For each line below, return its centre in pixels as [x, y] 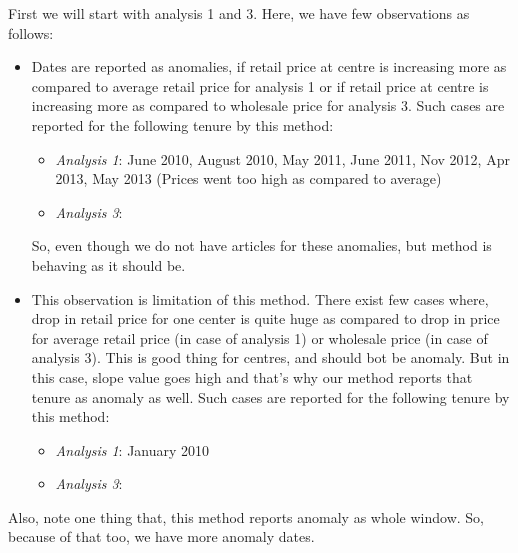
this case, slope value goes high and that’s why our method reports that [252, 376]
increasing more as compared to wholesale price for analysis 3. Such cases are [268, 105]
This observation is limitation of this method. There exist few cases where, [260, 298]
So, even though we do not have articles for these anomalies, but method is [261, 245]
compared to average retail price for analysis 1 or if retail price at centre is [260, 85]
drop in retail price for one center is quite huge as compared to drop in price [265, 318]
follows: [31, 32]
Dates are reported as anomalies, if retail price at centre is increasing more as [269, 66]
